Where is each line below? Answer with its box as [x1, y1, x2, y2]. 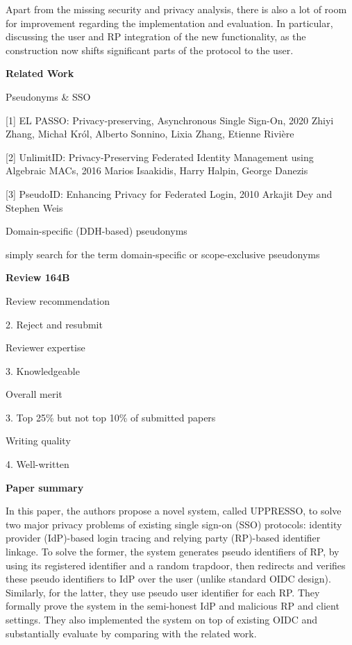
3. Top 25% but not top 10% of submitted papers [6, 410, 216, 424]
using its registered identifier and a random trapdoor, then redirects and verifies [6, 558, 346, 572]
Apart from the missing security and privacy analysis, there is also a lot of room [6, 2, 347, 16]
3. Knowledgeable [6, 363, 80, 378]
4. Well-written [6, 457, 69, 471]
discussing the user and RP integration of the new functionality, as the [6, 29, 306, 44]
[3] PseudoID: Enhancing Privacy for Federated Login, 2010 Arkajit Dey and [6, 186, 333, 201]
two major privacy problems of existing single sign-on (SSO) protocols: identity [6, 517, 342, 531]
